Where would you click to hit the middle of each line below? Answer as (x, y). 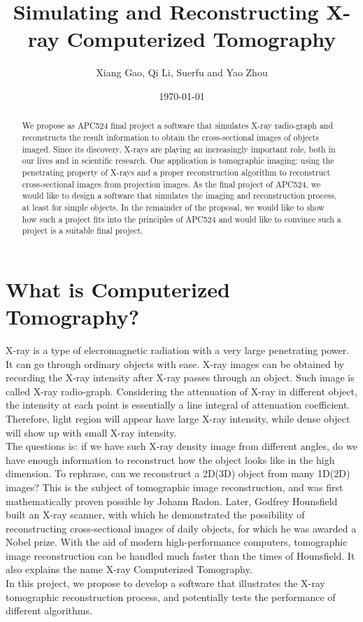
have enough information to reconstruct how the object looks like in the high (170, 459)
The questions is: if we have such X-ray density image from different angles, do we (181, 446)
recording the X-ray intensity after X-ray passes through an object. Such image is (180, 377)
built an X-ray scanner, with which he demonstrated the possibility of (155, 515)
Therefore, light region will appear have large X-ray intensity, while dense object (178, 418)
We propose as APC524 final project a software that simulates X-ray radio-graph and (178, 126)
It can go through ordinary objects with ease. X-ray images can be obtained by (175, 363)
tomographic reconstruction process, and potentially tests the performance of (171, 596)
